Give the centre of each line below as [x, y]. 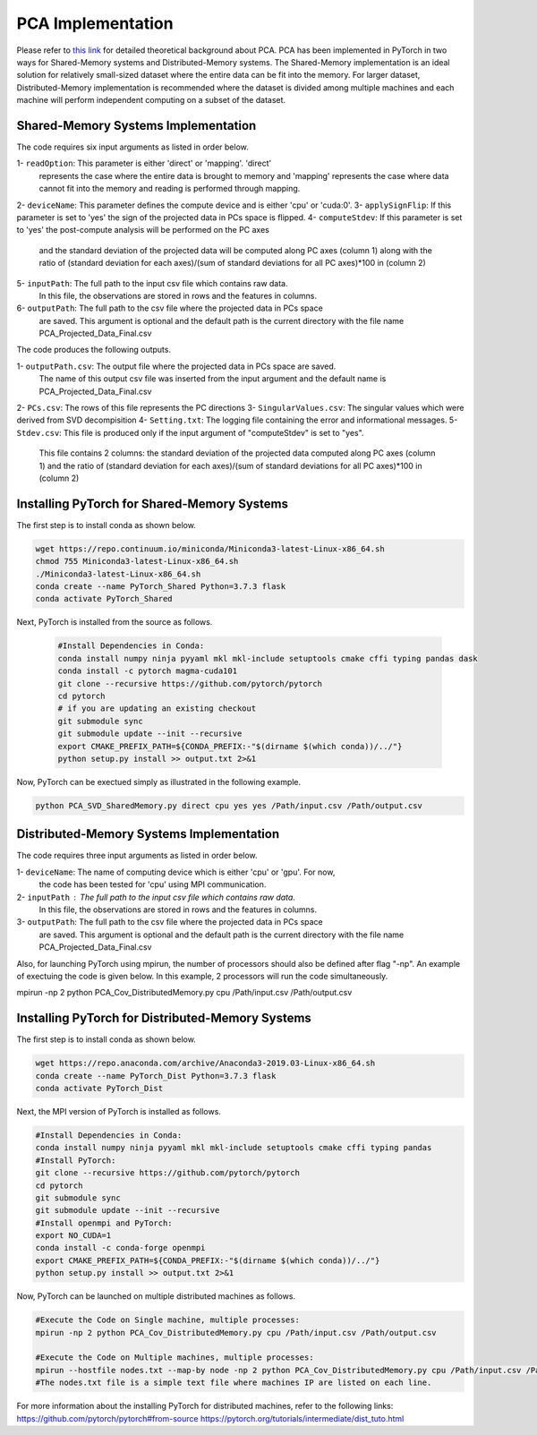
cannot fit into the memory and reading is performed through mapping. [170, 189]
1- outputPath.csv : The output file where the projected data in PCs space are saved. [176, 366]
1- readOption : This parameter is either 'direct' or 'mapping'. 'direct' [144, 163]
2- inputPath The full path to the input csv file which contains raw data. [156, 897]
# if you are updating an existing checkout [157, 709]
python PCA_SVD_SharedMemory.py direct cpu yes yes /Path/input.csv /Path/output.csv [229, 805]
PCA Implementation [95, 23]
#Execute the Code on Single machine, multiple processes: [167, 1320]
